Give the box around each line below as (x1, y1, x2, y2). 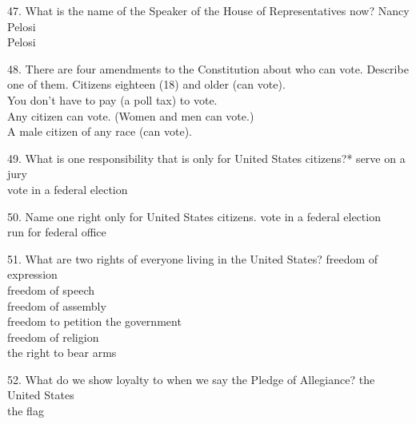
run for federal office (7, 224, 106, 240)
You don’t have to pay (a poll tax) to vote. (7, 91, 218, 108)
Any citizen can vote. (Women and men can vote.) (7, 107, 254, 124)
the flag (7, 402, 44, 419)
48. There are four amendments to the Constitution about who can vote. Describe (7, 60, 409, 77)
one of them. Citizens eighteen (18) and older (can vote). (7, 76, 286, 93)
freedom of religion (7, 328, 99, 345)
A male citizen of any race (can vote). (7, 123, 192, 140)
